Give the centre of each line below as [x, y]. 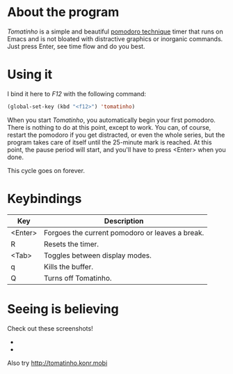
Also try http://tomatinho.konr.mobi [57, 363]
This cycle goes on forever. [46, 170]
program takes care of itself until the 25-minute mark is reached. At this [110, 142]
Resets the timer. [72, 244]
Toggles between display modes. [98, 255]
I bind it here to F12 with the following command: [77, 93]
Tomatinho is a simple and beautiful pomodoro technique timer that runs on [115, 31]
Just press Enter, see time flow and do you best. [76, 46]
